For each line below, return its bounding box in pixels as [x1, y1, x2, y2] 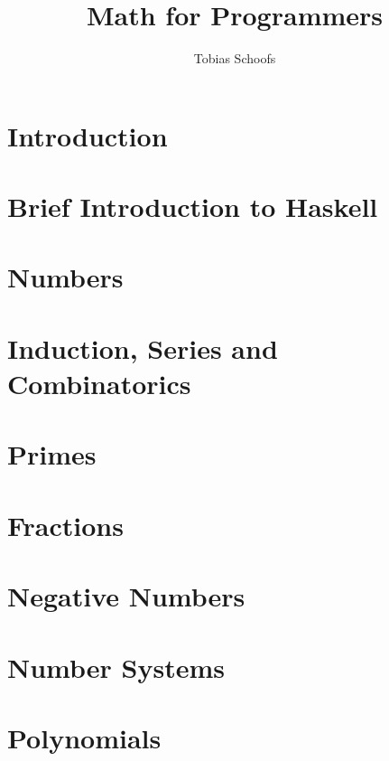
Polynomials [7, 719, 162, 756]
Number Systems [7, 648, 225, 685]
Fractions [7, 506, 124, 543]
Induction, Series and [7, 329, 278, 366]
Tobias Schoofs [193, 49, 276, 68]
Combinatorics [7, 365, 191, 402]
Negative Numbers [7, 578, 245, 615]
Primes [7, 436, 97, 473]
